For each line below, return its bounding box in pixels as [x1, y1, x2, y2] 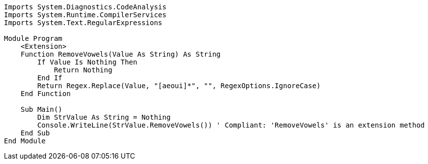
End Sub [20, 129, 50, 137]
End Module [4, 137, 46, 145]
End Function [20, 90, 71, 98]
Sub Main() [20, 105, 63, 113]
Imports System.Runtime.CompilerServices [4, 11, 167, 19]
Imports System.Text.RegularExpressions [4, 19, 163, 27]
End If [37, 74, 63, 82]
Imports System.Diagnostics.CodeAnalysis [4, 3, 167, 11]
